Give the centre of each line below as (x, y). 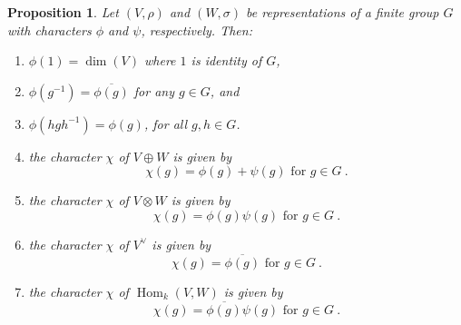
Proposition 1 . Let (63, 12)
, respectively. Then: (196, 30)
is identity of (226, 60)
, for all (166, 123)
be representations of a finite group (343, 12)
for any (154, 90)
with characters (49, 30)
